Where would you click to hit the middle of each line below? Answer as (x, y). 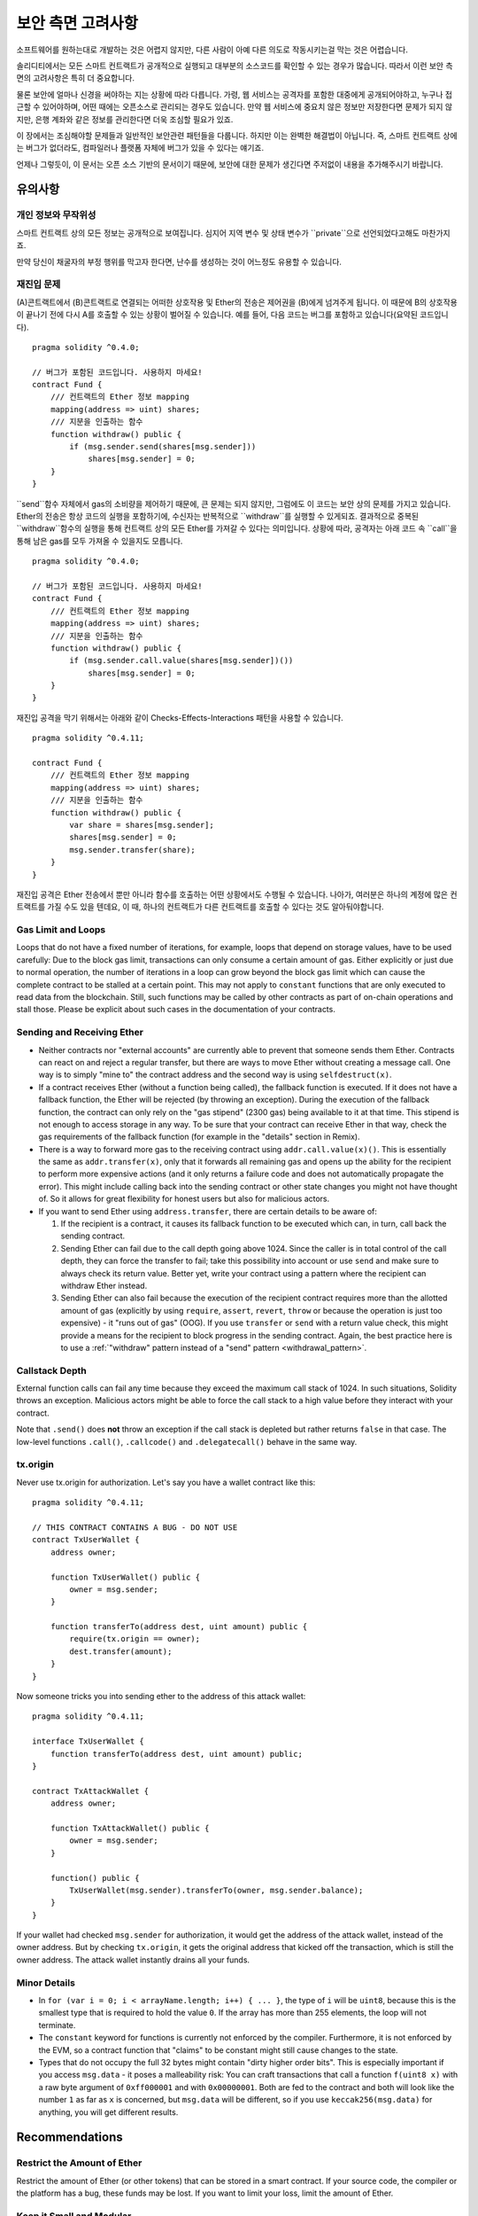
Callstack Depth (52, 1370)
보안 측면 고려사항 (77, 23)
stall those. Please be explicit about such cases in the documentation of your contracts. (176, 1010)
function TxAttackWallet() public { (130, 1828)
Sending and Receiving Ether (80, 1033)
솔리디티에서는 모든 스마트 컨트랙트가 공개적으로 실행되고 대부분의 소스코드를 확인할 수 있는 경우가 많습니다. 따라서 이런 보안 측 (235, 66)
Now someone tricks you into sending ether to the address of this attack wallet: (161, 1697)
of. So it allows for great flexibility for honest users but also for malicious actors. (184, 1199)
